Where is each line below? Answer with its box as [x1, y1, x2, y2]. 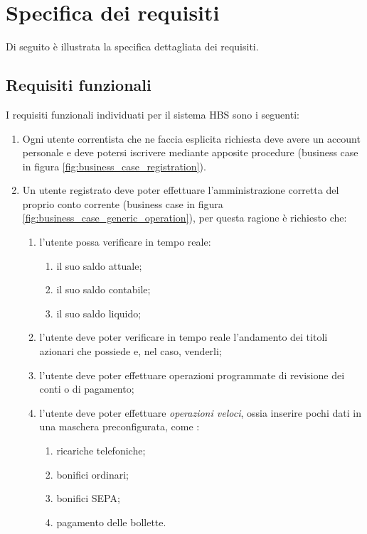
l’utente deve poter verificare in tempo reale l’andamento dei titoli [39, 329, 328, 344]
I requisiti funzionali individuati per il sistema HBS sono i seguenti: [6, 107, 299, 121]
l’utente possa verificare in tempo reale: [39, 234, 211, 249]
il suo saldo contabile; [56, 282, 151, 297]
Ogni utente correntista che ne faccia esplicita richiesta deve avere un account [22, 131, 361, 146]
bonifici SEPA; [56, 491, 120, 506]
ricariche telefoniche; [56, 443, 146, 458]
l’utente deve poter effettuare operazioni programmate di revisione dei [39, 367, 345, 382]
